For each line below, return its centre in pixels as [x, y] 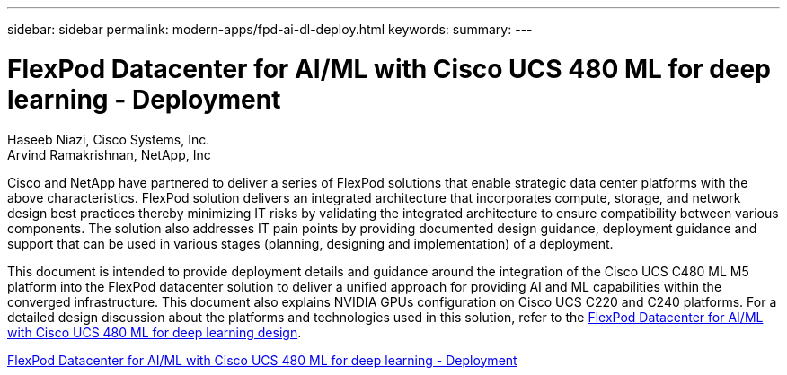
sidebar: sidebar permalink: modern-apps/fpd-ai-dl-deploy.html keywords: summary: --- [270, 29]
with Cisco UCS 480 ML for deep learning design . [155, 332]
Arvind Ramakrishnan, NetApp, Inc [109, 154]
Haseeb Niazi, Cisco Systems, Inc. [109, 139]
